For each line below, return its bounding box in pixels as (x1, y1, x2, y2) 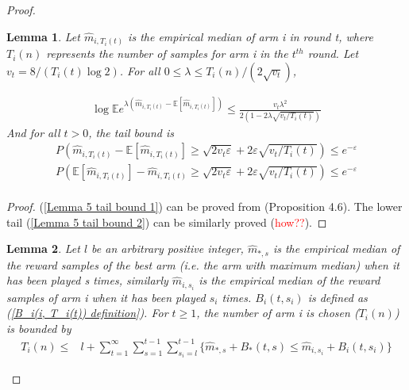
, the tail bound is (88, 124, 174, 140)
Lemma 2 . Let (6, 240, 80, 257)
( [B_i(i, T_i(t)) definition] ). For (6, 304, 168, 321)
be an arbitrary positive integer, (91, 240, 244, 257)
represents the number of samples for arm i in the (46, 45, 288, 62)
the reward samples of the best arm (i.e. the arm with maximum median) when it (6, 256, 399, 273)
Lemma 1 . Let (6, 28, 80, 44)
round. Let (307, 45, 359, 62)
